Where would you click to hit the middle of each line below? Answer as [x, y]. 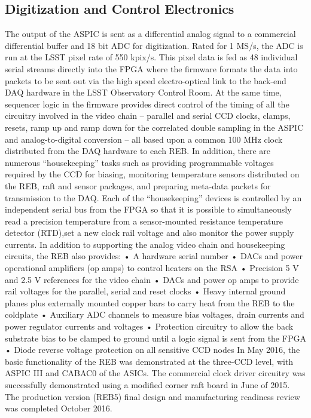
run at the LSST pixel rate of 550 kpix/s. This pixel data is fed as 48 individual [151, 57]
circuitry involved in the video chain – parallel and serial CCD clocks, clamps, [148, 116]
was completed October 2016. [59, 408]
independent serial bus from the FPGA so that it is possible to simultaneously [148, 209]
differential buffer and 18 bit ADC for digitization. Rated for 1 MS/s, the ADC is [154, 45]
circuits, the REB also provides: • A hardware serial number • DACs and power [154, 256]
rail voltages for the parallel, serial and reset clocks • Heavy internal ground [145, 291]
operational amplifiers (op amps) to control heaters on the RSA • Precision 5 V [152, 268]
